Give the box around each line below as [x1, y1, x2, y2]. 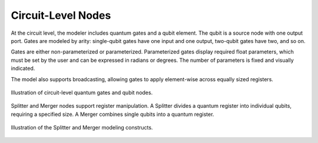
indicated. [11, 65, 35, 72]
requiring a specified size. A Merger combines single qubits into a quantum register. [11, 111, 214, 118]
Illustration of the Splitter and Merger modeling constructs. [11, 124, 153, 131]
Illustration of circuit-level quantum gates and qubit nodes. [11, 89, 153, 96]
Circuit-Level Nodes [11, 9, 111, 22]
